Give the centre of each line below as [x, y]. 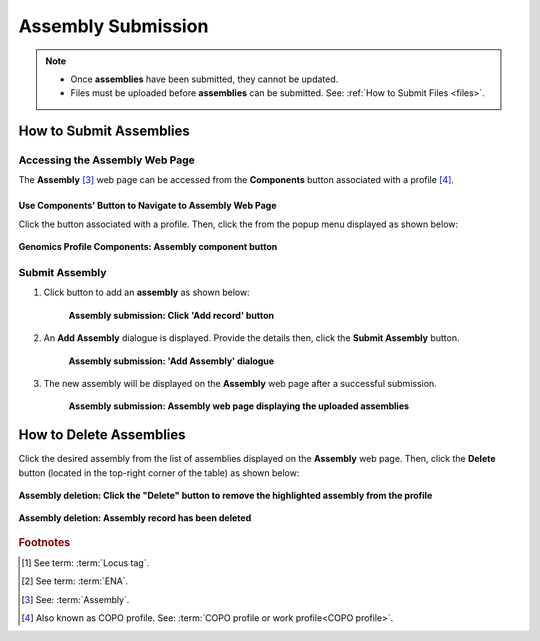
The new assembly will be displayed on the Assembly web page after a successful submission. [240, 383]
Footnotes [44, 542]
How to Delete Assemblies [102, 435]
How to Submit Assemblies [104, 131]
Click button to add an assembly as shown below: [146, 292]
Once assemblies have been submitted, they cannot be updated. [204, 79]
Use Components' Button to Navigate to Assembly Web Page [147, 206]
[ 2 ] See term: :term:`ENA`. [75, 581]
